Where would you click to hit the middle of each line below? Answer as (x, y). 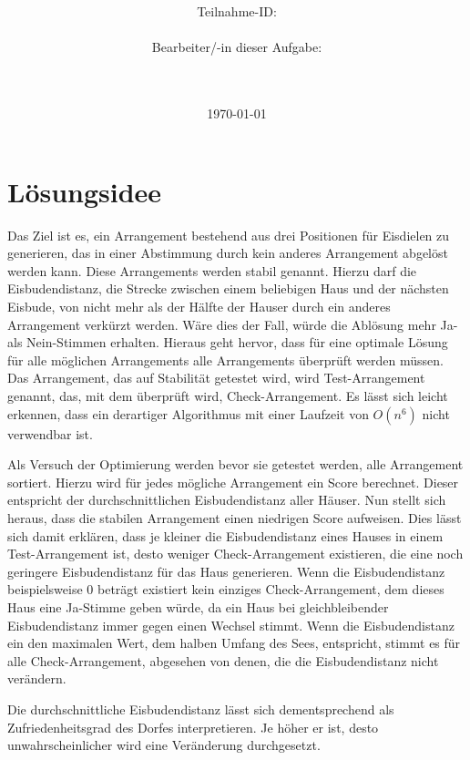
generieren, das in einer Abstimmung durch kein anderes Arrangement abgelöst (228, 253)
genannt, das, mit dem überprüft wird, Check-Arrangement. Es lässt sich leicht (228, 396)
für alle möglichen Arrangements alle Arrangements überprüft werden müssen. (225, 359)
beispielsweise (45, 589)
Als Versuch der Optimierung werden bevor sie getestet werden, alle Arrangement (235, 464)
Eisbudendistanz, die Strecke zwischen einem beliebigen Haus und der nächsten (228, 288)
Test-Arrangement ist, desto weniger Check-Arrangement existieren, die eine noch (235, 554)
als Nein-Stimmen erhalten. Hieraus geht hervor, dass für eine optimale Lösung (228, 342)
